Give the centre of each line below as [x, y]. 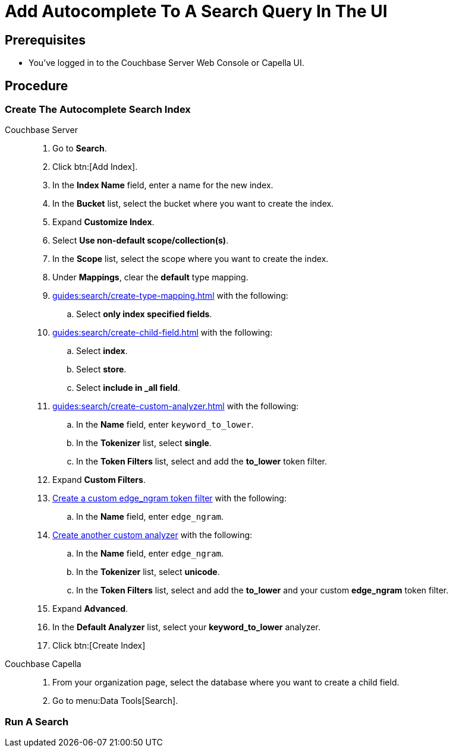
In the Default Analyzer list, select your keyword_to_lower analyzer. [186, 627]
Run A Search [37, 721]
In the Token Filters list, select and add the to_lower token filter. [202, 462]
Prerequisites [45, 40]
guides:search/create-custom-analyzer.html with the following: [176, 406]
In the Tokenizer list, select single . [144, 443]
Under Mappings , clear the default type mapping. [150, 277]
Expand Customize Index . [103, 222]
